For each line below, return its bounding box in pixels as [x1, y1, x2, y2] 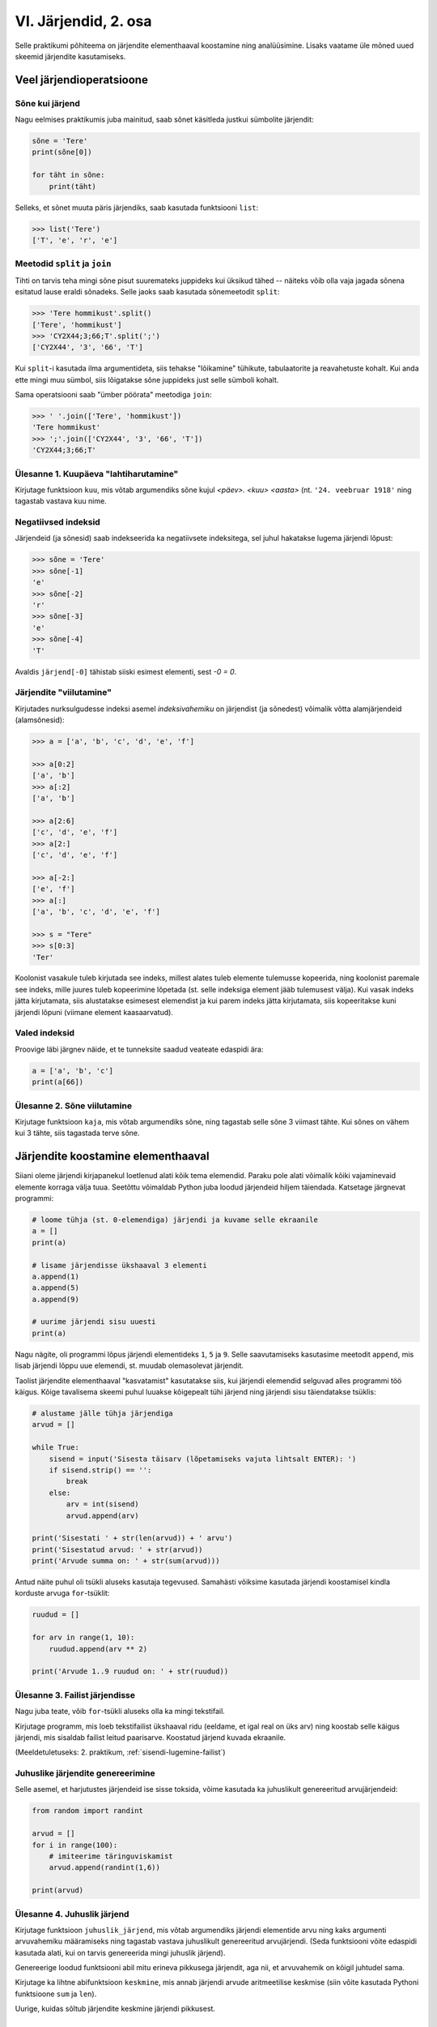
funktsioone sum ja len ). [15, 1989, 97, 1999]
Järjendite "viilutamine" [15, 687, 112, 698]
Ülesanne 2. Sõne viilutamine [15, 1099, 133, 1111]
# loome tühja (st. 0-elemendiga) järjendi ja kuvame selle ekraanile [32, 1215, 319, 1224]
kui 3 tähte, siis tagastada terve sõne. [15, 1128, 141, 1138]
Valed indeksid [15, 1027, 75, 1039]
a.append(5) [32, 1283, 80, 1292]
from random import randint [32, 1806, 143, 1815]
